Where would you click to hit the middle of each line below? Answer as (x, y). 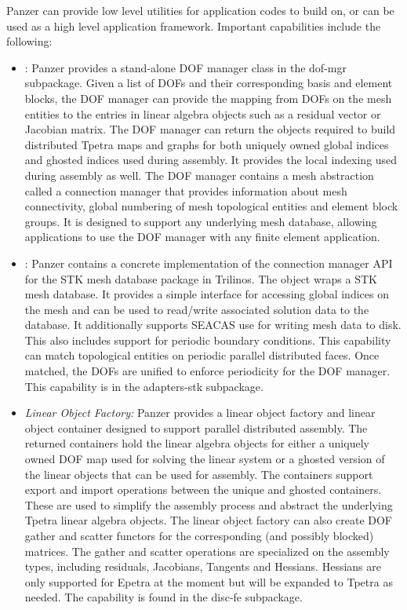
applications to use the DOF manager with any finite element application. (202, 237)
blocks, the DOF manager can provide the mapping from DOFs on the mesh (208, 98)
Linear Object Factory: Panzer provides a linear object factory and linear (200, 413)
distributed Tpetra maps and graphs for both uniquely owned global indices (207, 144)
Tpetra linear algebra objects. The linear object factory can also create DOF (209, 520)
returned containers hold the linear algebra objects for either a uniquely (197, 443)
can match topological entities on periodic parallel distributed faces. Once (202, 355)
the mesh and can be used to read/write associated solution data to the (197, 309)
